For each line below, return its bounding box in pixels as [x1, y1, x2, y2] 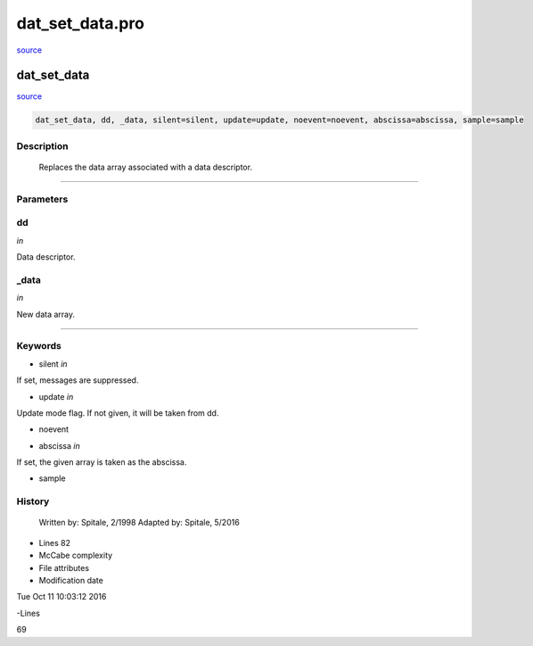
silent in [38, 358, 68, 369]
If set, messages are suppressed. [16, 375, 139, 385]
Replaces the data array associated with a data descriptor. [38, 161, 253, 172]
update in [38, 391, 74, 402]
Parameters [16, 193, 69, 205]
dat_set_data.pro [16, 13, 144, 33]
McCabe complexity [38, 550, 113, 561]
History [16, 495, 50, 508]
